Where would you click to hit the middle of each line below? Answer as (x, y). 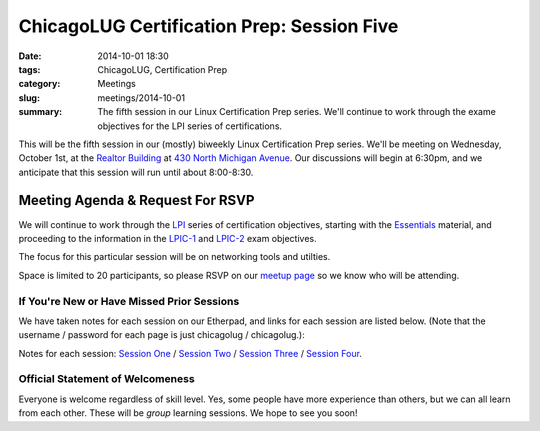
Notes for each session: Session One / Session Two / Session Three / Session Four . (190, 353)
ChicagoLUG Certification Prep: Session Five (208, 26)
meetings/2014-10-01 (141, 97)
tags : (29, 69)
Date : (30, 56)
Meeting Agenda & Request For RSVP (136, 200)
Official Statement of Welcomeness (106, 379)
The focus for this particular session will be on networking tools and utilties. (174, 257)
